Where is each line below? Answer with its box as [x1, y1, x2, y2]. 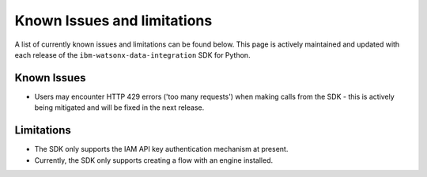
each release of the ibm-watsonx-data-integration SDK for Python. [14, 50, 251, 59]
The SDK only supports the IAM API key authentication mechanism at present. [34, 145, 289, 154]
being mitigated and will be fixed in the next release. [34, 103, 205, 112]
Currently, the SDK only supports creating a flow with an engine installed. [34, 155, 273, 165]
